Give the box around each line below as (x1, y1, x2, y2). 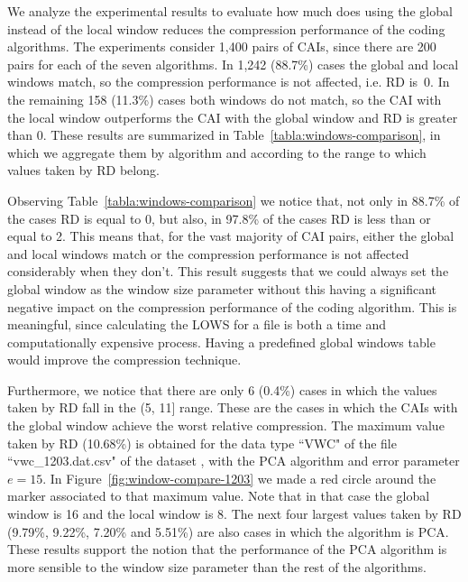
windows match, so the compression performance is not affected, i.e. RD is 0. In (7, 72, 450, 91)
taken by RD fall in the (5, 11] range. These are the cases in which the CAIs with (7, 398, 458, 417)
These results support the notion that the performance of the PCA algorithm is (7, 540, 447, 559)
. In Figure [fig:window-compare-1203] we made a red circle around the (42, 468, 436, 487)
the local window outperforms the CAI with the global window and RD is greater (7, 107, 458, 126)
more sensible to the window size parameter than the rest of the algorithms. (7, 557, 427, 576)
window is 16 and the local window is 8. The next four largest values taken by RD (7, 504, 462, 523)
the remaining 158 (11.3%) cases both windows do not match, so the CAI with (7, 89, 442, 108)
